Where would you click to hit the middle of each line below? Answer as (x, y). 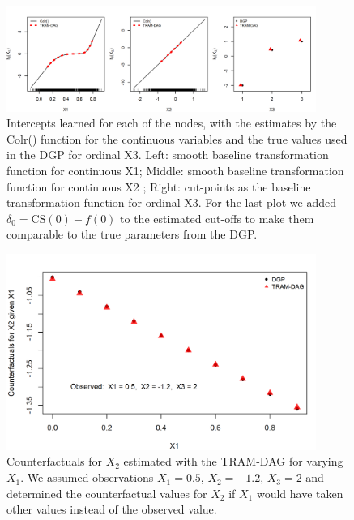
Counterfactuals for (55, 461)
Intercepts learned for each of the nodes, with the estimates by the (172, 123)
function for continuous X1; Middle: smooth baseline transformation (175, 171)
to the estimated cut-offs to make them (217, 218)
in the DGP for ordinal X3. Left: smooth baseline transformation (168, 155)
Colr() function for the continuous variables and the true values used (177, 138)
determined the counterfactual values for (107, 493)
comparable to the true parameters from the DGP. (132, 234)
